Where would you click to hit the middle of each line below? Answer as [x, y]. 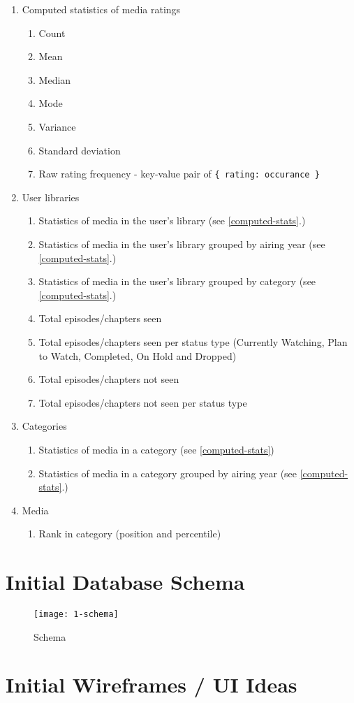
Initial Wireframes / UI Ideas [152, 684]
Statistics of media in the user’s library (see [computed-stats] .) [172, 220]
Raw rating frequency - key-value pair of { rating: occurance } [179, 174]
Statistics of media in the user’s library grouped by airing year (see [182, 244]
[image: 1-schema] [76, 615]
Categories [44, 426]
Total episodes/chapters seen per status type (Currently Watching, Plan [193, 341]
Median [55, 79]
